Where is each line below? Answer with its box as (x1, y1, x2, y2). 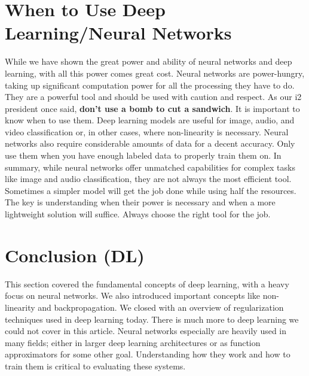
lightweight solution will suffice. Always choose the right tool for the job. (5, 208, 271, 220)
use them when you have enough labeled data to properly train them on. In (5, 149, 282, 162)
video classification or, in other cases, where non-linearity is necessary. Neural (5, 125, 289, 138)
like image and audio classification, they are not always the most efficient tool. (5, 172, 292, 185)
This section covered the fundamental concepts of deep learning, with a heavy (5, 277, 289, 290)
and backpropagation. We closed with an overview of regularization (38, 301, 284, 313)
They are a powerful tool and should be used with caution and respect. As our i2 (5, 90, 302, 103)
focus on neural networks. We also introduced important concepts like (5, 289, 261, 302)
